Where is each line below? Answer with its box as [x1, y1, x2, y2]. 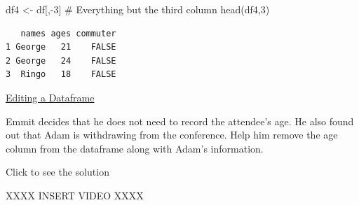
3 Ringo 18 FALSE [6, 69, 116, 80]
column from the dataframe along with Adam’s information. [6, 141, 264, 155]
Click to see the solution [6, 164, 109, 179]
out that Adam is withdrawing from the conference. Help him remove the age [6, 127, 338, 142]
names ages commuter [20, 28, 116, 38]
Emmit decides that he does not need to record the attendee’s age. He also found [6, 113, 354, 128]
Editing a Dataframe [6, 90, 95, 104]
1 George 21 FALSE [6, 42, 116, 52]
